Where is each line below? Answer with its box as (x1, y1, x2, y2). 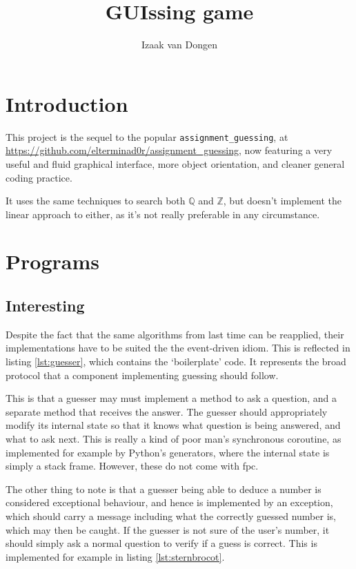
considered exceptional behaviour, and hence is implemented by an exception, (6, 495, 333, 510)
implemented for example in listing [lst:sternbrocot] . (6, 549, 225, 563)
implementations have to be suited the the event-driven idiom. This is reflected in (6, 340, 350, 355)
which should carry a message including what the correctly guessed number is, (6, 508, 336, 523)
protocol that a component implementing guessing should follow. (6, 367, 279, 382)
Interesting (6, 295, 85, 316)
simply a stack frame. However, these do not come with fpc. (6, 459, 259, 473)
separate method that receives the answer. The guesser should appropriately (6, 404, 328, 418)
